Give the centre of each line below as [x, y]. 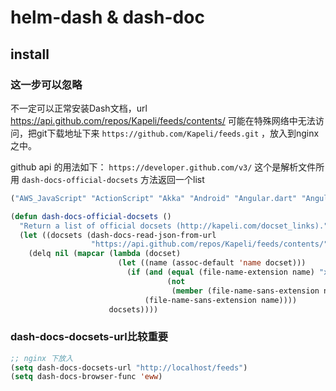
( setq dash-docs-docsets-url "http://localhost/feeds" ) [129, 367]
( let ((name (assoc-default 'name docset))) [212, 263]
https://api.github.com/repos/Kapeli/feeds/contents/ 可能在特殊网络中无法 [163, 120]
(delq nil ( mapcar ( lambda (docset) [105, 254]
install [30, 54]
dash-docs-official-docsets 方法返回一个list [113, 179]
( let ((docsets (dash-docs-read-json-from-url [118, 235]
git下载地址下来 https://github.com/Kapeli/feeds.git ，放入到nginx [178, 133]
